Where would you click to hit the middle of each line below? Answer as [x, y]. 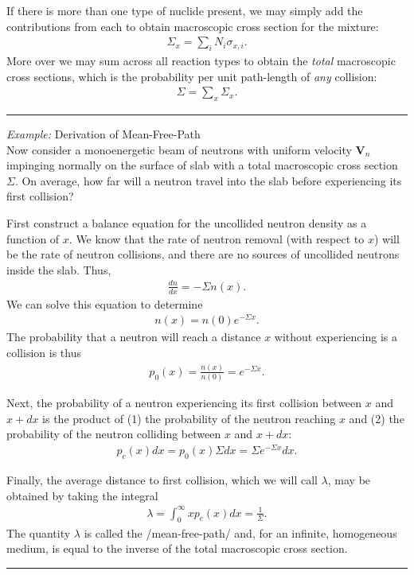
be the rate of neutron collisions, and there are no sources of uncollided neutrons [203, 254]
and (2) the [377, 418]
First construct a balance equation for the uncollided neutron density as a [187, 223]
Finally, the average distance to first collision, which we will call [162, 479]
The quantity [39, 532]
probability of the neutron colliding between [114, 434]
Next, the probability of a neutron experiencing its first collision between [184, 403]
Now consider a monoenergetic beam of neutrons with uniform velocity [179, 149]
